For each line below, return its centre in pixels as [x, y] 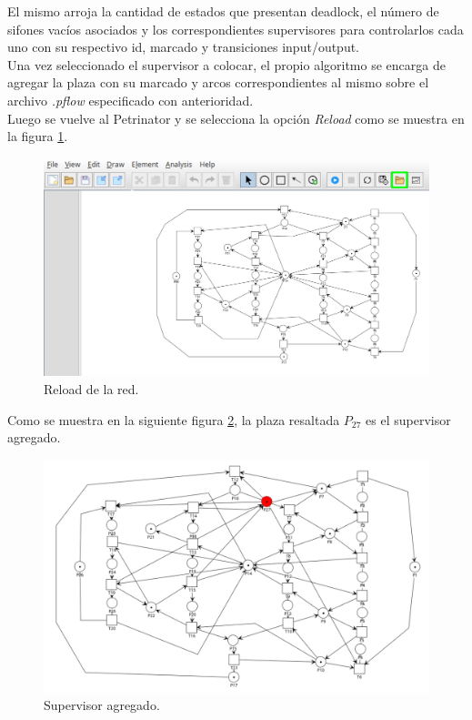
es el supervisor [408, 419]
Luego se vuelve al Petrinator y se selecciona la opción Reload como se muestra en [236, 118]
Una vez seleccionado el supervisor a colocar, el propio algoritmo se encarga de [226, 64]
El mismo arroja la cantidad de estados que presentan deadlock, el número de [223, 11]
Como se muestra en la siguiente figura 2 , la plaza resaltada [174, 419]
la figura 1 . [38, 136]
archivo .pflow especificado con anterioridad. [131, 100]
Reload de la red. [91, 389]
